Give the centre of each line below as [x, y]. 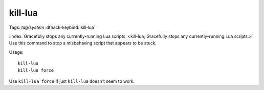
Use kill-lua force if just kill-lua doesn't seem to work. [72, 81]
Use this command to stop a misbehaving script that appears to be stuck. [83, 43]
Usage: [16, 52]
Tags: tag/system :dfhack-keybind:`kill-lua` [52, 27]
